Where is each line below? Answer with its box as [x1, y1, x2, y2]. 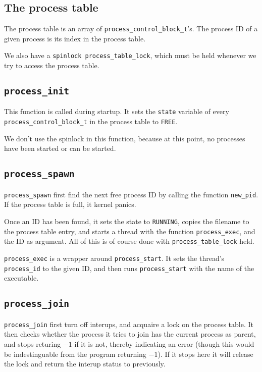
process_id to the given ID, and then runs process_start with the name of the [4, 262, 254, 273]
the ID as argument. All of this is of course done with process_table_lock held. [4, 236, 254, 246]
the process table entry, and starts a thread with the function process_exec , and [4, 226, 255, 236]
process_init [4, 86, 69, 97]
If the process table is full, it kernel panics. [4, 199, 136, 209]
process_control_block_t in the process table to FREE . [4, 116, 178, 127]
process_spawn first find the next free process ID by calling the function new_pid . [4, 189, 258, 199]
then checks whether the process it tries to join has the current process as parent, [4, 329, 256, 339]
